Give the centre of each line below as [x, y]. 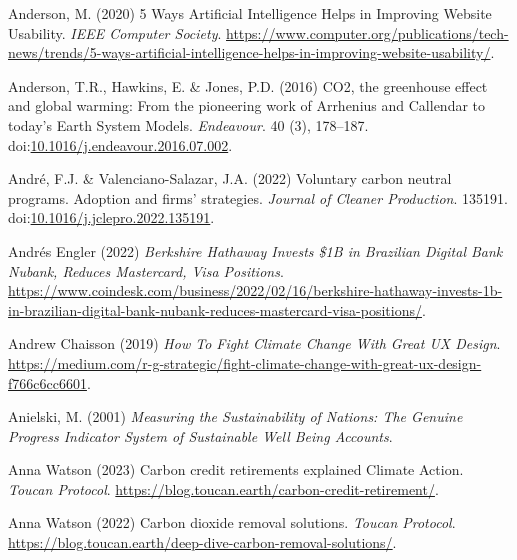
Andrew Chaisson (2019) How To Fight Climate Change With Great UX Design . [254, 343]
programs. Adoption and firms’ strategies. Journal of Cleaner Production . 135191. [258, 197]
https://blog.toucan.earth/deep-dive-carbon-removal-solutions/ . [202, 542]
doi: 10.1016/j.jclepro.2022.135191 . [111, 217]
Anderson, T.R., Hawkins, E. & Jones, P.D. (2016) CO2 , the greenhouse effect [248, 85]
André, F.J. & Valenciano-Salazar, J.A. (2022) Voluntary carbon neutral [230, 178]
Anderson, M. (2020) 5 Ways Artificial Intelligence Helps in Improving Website [250, 13]
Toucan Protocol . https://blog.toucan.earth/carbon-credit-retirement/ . [223, 488]
